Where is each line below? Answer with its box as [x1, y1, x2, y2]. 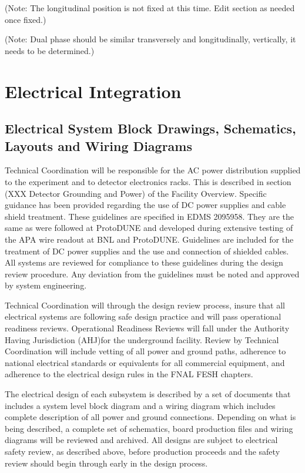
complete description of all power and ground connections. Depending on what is [5, 411, 296, 423]
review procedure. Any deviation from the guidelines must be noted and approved [5, 267, 300, 280]
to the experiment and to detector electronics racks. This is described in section [5, 175, 291, 187]
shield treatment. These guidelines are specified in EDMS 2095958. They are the [5, 210, 294, 222]
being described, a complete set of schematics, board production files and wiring [5, 422, 293, 434]
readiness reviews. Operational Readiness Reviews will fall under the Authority [5, 322, 290, 334]
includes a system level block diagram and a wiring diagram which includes [5, 399, 276, 411]
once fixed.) [5, 13, 46, 25]
